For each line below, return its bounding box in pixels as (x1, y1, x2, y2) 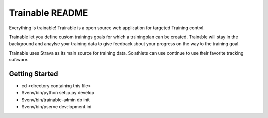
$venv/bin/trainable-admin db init (21, 97, 90, 103)
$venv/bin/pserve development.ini (21, 104, 92, 110)
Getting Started (9, 69, 58, 78)
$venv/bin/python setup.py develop (21, 90, 94, 96)
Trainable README (9, 7, 88, 18)
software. (9, 57, 29, 63)
